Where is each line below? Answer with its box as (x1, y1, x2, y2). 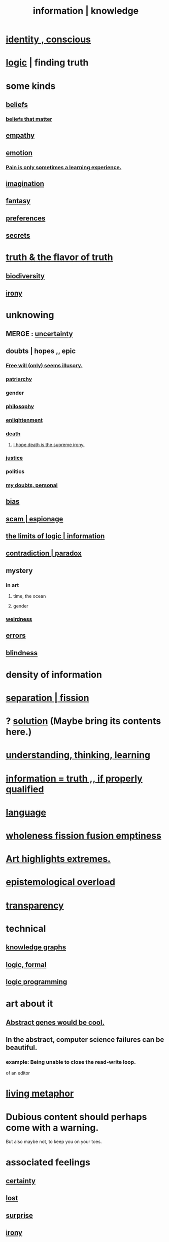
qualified (6, 783, 44, 795)
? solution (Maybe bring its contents (6, 715, 161, 727)
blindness (6, 648, 38, 657)
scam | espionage (6, 515, 63, 523)
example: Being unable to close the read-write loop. (6, 1058, 136, 1065)
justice (6, 454, 23, 461)
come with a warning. (6, 1122, 99, 1133)
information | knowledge (32, 5, 139, 17)
